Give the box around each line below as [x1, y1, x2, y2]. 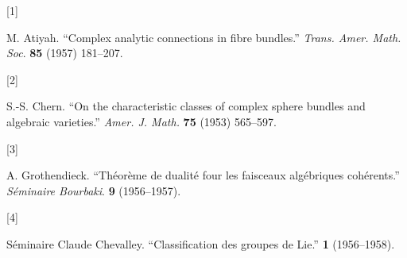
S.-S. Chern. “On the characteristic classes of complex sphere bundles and [6, 98, 366, 114]
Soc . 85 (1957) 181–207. [6, 44, 123, 61]
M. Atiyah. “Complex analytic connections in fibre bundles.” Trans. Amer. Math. [6, 29, 401, 45]
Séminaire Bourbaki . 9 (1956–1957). [6, 182, 181, 198]
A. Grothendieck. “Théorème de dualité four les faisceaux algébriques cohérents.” [6, 167, 400, 183]
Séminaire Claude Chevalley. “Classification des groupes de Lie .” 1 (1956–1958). [6, 235, 395, 252]
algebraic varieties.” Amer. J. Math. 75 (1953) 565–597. [6, 113, 277, 129]
